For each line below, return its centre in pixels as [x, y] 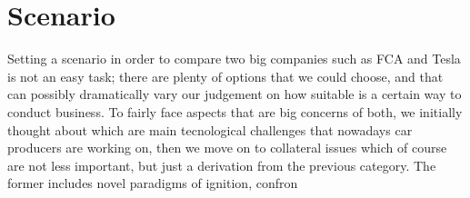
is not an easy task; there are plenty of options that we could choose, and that [225, 76]
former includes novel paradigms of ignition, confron [153, 183]
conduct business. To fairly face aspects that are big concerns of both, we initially [235, 111]
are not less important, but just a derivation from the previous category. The [222, 165]
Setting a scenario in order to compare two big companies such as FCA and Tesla [234, 59]
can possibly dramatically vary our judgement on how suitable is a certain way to [235, 94]
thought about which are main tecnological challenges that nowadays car [210, 129]
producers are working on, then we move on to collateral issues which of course [227, 148]
